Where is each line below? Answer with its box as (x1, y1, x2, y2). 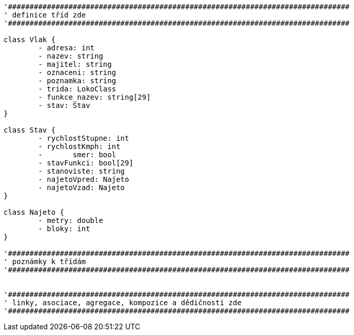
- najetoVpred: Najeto (38, 175, 129, 183)
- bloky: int (38, 225, 90, 233)
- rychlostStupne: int (38, 134, 129, 142)
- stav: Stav (38, 101, 90, 109)
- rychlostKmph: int (38, 142, 121, 151)
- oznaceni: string (38, 68, 116, 77)
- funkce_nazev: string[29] (38, 93, 151, 101)
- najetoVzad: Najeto (38, 183, 125, 192)
